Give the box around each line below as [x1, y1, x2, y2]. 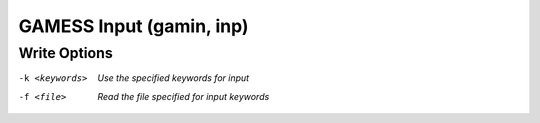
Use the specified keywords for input [97, 72, 250, 84]
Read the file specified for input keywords [97, 90, 270, 102]
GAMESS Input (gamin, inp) [18, 15, 249, 37]
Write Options [18, 44, 114, 62]
